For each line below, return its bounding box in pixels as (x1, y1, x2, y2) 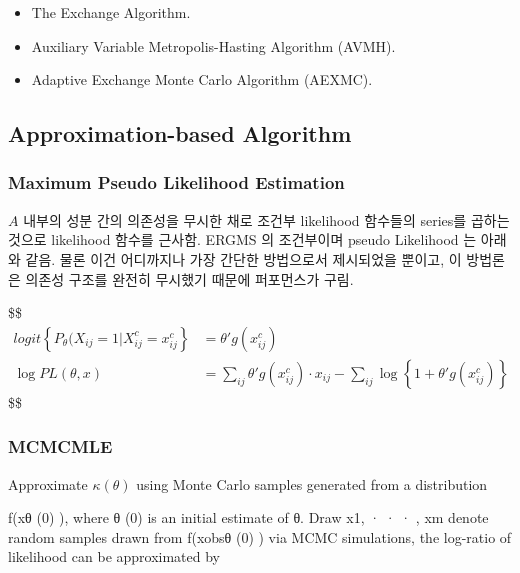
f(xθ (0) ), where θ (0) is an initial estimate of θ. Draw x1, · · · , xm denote (8, 507, 489, 528)
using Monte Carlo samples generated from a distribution (136, 473, 488, 494)
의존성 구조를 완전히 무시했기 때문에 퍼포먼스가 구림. (25, 268, 354, 289)
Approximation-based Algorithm (8, 118, 352, 149)
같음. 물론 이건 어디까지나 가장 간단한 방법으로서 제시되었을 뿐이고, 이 (25, 248, 462, 269)
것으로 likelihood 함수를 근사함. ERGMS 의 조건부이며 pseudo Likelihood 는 (8, 229, 477, 250)
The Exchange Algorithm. (31, 2, 191, 22)
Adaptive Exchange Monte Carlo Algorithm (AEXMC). (31, 69, 373, 90)
